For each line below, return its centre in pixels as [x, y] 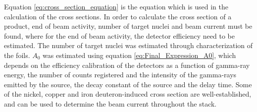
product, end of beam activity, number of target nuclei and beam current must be [128, 26]
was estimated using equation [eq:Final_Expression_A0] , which [139, 55]
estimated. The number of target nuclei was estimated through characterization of [128, 45]
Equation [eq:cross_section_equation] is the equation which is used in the [116, 6]
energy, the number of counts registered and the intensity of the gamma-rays [120, 75]
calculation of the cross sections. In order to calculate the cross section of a [118, 16]
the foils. [17, 55]
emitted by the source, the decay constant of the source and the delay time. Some [128, 84]
